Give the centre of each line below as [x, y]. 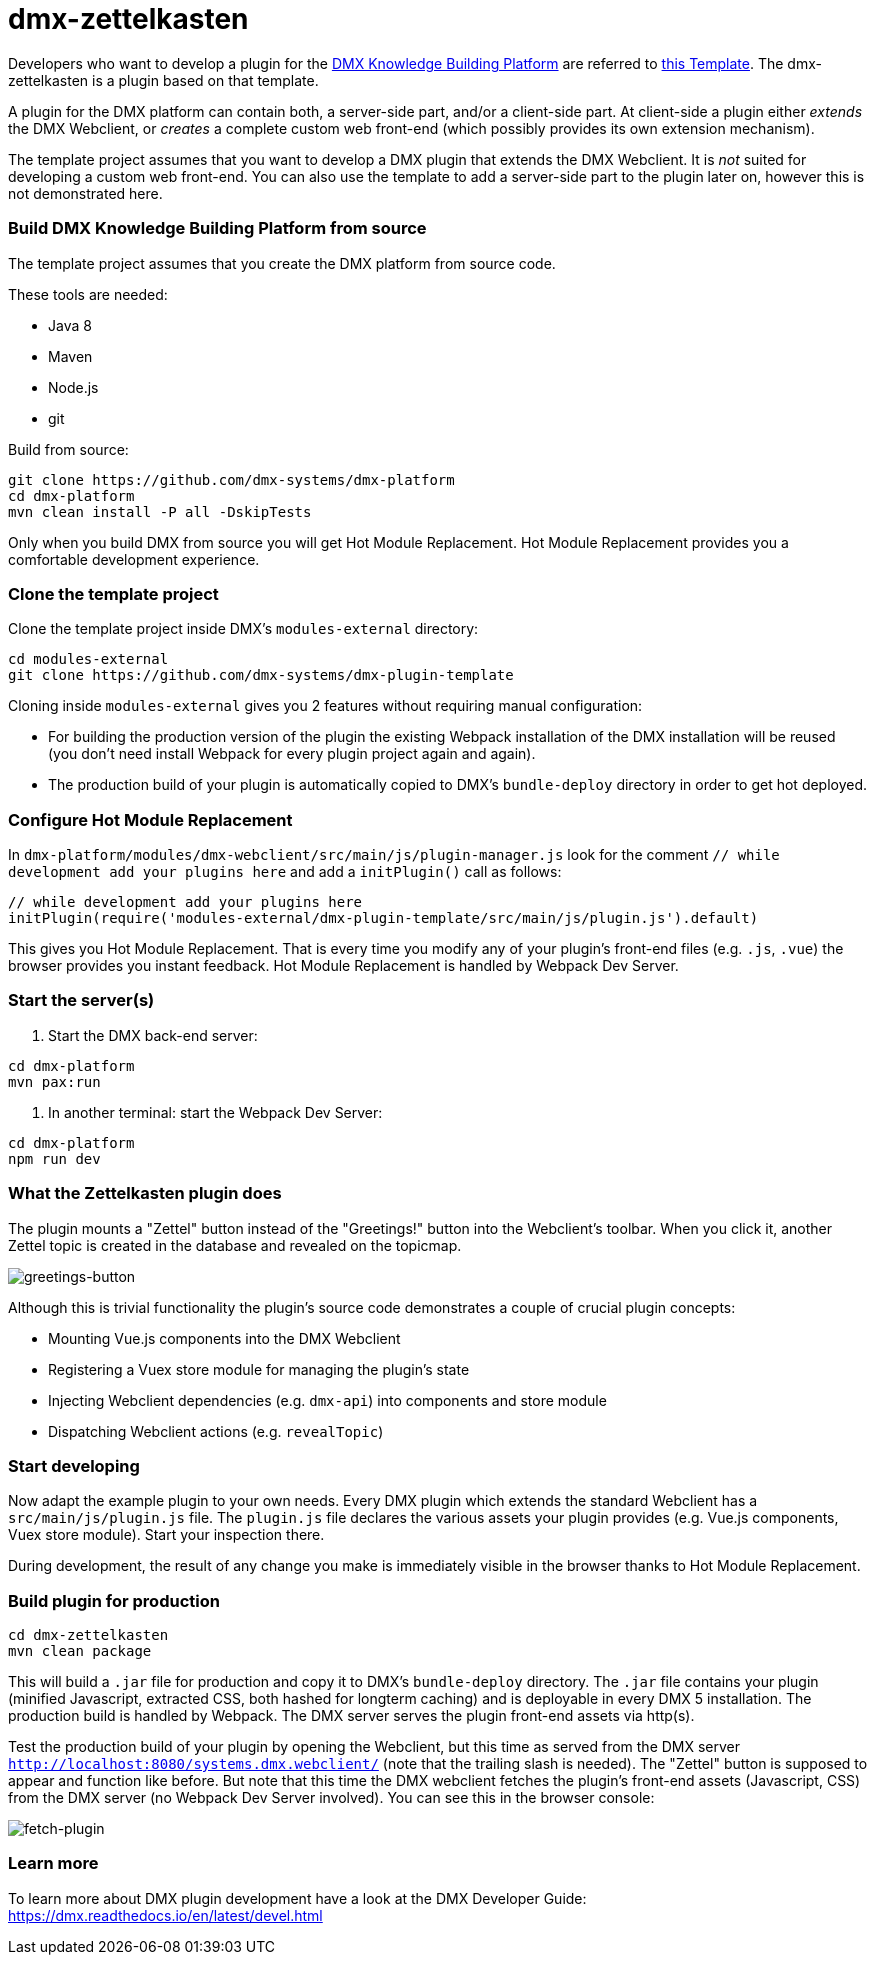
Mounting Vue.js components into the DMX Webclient [224, 1338]
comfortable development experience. [134, 559]
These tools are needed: [88, 294]
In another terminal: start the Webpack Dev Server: [215, 1112]
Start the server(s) [81, 1000]
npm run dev [54, 1158]
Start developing [74, 1465]
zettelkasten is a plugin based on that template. [163, 80]
